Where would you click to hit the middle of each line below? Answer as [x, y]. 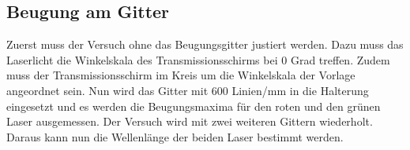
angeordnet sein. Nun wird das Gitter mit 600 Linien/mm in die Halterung [188, 90]
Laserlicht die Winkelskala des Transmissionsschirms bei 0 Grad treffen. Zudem [198, 59]
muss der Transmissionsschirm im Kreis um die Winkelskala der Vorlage [181, 75]
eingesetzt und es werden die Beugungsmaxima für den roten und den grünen [194, 106]
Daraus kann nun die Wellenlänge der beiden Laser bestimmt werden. [175, 136]
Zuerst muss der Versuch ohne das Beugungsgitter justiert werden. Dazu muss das [205, 44]
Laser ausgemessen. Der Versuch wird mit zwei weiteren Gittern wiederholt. [190, 121]
